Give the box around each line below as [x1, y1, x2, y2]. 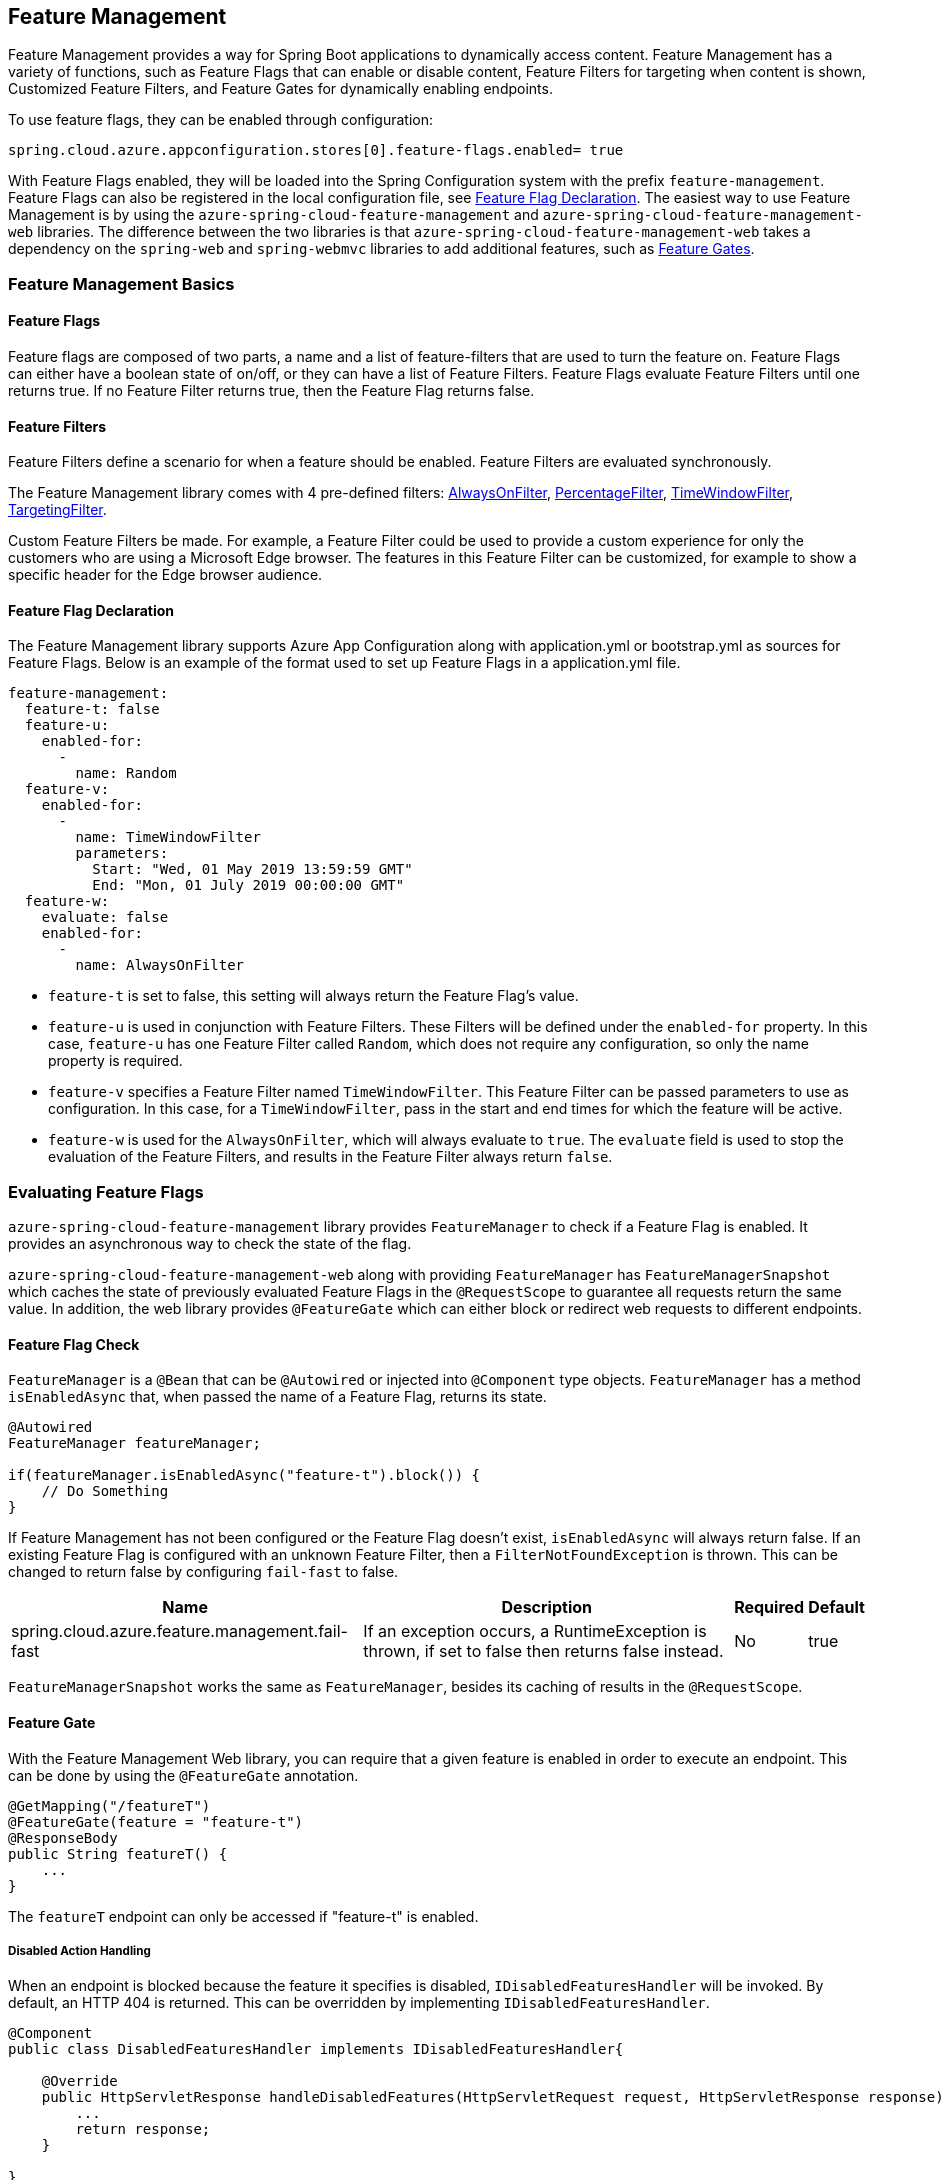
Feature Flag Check [8, 1335, 140, 1353]
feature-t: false [24, 701, 160, 718]
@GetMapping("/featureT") [8, 1797, 211, 1814]
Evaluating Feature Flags [8, 1181, 204, 1202]
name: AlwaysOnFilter [75, 957, 245, 974]
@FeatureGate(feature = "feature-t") [8, 1813, 304, 1830]
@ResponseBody [8, 1829, 118, 1846]
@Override [41, 2073, 118, 2090]
